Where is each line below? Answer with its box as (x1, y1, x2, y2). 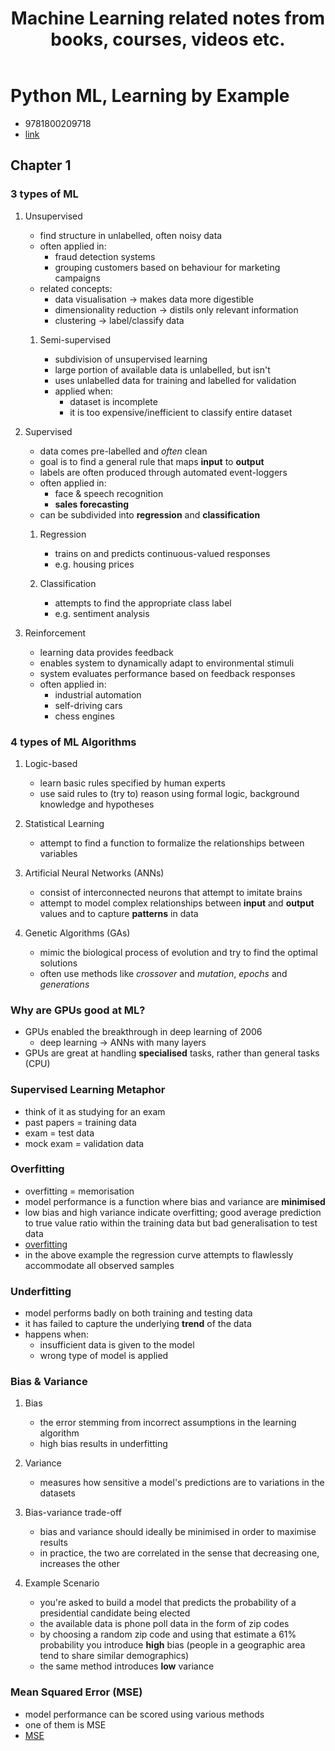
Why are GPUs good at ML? (10, 1003, 146, 1017)
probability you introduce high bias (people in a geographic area (39, 1639, 306, 1651)
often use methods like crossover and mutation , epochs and (39, 967, 288, 979)
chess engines (54, 710, 115, 722)
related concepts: (39, 282, 113, 294)
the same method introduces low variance (39, 1660, 215, 1672)
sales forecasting (54, 498, 130, 510)
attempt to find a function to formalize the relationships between (39, 837, 305, 849)
